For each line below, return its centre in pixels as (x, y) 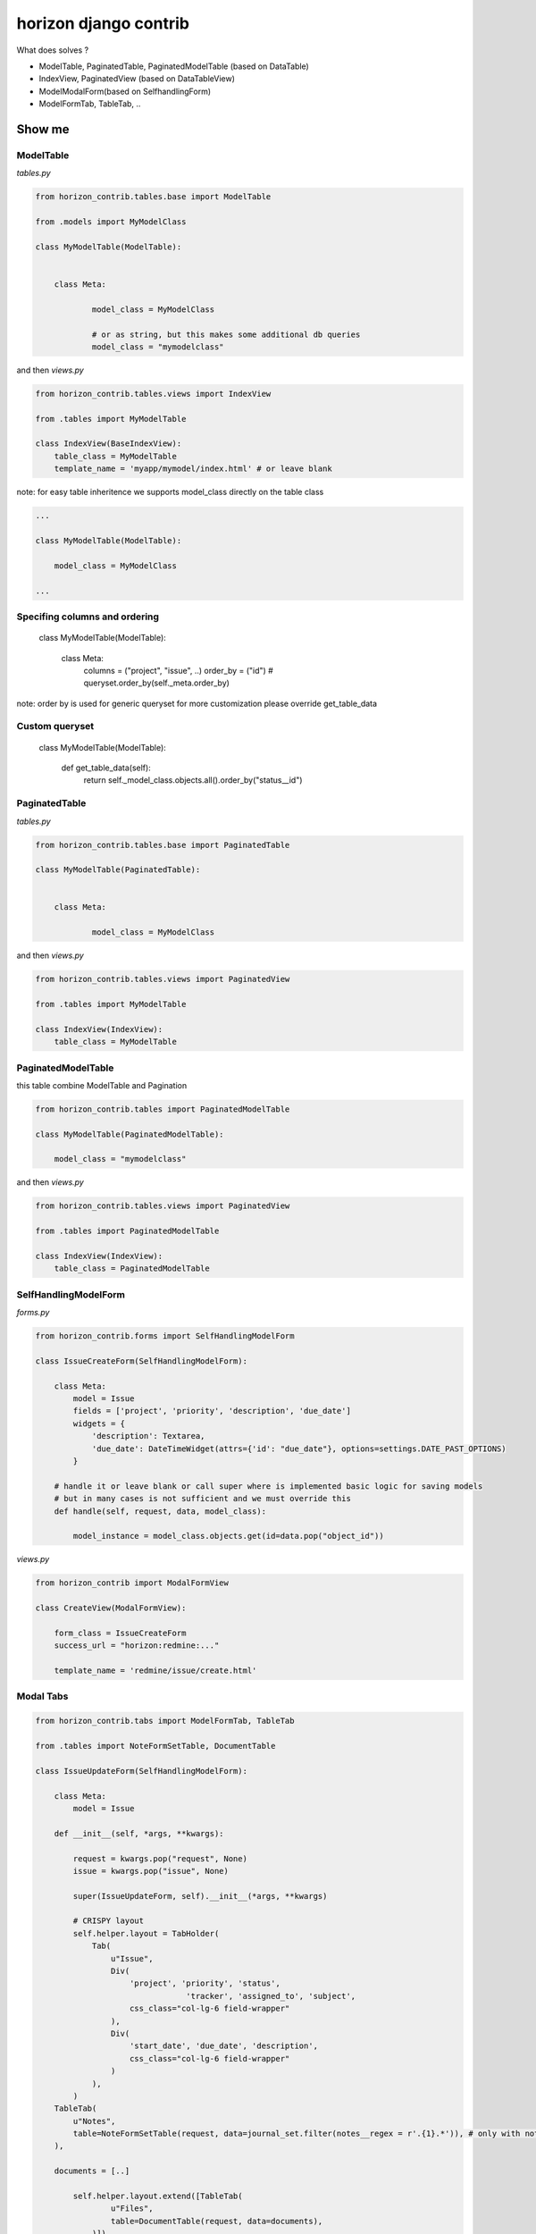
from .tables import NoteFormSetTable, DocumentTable (155, 1746)
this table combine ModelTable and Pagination (102, 1085)
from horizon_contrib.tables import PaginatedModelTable (163, 1109)
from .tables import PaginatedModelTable (127, 1231)
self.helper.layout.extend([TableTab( (158, 2196)
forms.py (33, 1313)
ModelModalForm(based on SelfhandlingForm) (125, 91)
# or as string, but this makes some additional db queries (226, 334)
